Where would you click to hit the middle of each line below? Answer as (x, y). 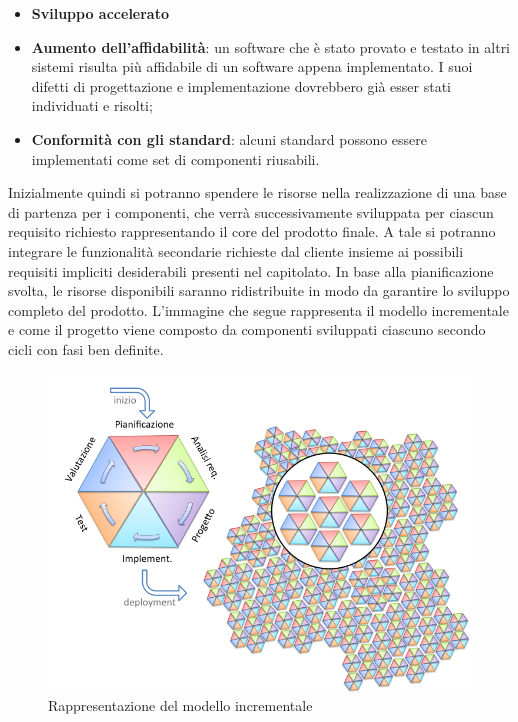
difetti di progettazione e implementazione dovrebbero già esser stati (241, 85)
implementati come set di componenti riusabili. (175, 158)
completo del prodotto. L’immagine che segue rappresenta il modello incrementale (258, 309)
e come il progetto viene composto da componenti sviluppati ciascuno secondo (247, 329)
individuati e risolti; (92, 105)
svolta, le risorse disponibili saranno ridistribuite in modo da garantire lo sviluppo (259, 290)
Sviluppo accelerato (100, 13)
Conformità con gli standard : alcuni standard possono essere (229, 138)
